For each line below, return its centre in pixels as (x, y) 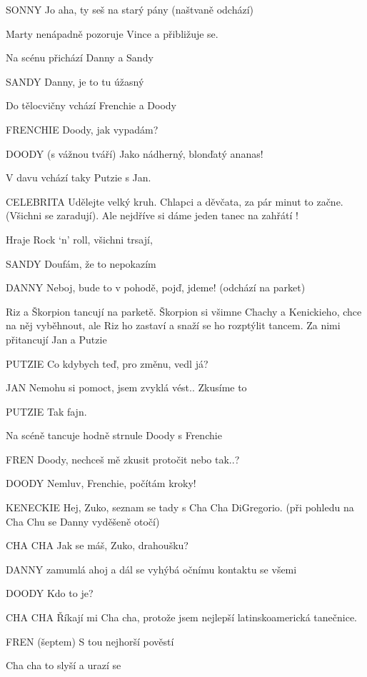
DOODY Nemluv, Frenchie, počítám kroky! (101, 483)
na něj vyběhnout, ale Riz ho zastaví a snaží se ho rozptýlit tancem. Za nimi (173, 325)
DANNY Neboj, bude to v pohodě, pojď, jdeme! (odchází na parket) (156, 287)
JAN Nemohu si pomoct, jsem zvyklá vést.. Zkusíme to (126, 387)
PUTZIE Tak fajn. (46, 411)
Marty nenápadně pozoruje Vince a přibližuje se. (112, 33)
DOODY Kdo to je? (50, 593)
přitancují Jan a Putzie (56, 339)
